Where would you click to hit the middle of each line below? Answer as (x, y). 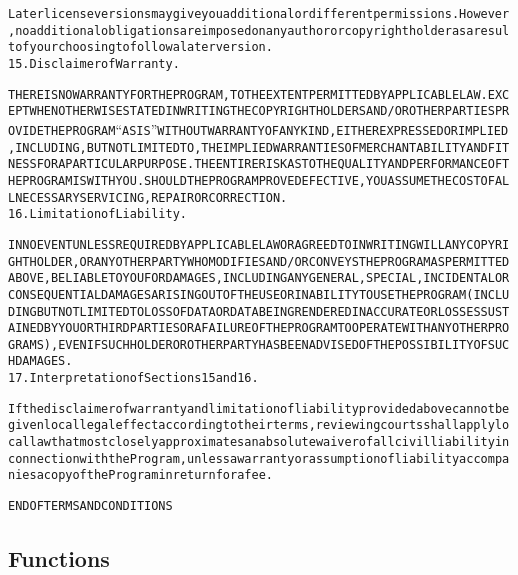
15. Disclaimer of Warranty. (94, 63)
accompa (484, 458)
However (484, 14)
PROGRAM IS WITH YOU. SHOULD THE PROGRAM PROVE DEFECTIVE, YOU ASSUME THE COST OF (258, 180)
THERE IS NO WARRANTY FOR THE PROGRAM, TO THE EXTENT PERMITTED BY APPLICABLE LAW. (248, 94)
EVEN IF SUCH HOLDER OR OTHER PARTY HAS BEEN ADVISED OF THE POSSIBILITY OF (273, 344)
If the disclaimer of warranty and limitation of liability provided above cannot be (259, 408)
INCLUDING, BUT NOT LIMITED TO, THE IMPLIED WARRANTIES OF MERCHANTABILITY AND (251, 147)
